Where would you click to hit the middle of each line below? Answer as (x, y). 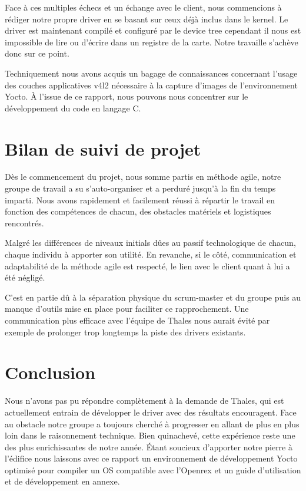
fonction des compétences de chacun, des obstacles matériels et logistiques (138, 211)
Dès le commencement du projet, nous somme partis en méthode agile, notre (143, 177)
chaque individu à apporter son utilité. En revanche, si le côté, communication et (151, 254)
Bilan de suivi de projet (103, 148)
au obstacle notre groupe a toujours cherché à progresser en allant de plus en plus (152, 424)
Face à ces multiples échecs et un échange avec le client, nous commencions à (143, 7)
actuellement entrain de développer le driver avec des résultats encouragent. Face (151, 412)
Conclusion (50, 372)
